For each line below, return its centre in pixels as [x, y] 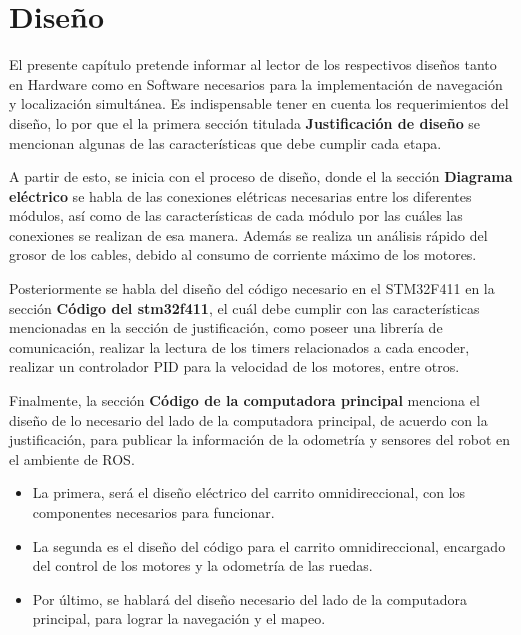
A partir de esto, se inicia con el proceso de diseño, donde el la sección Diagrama [261, 176]
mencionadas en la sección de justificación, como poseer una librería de [226, 327]
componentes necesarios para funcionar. [153, 512]
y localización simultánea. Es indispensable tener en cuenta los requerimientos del [259, 103]
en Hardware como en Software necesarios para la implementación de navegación [256, 83]
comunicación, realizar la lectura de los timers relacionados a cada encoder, [239, 346]
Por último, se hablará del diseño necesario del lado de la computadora [249, 598]
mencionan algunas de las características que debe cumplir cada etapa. [225, 142]
